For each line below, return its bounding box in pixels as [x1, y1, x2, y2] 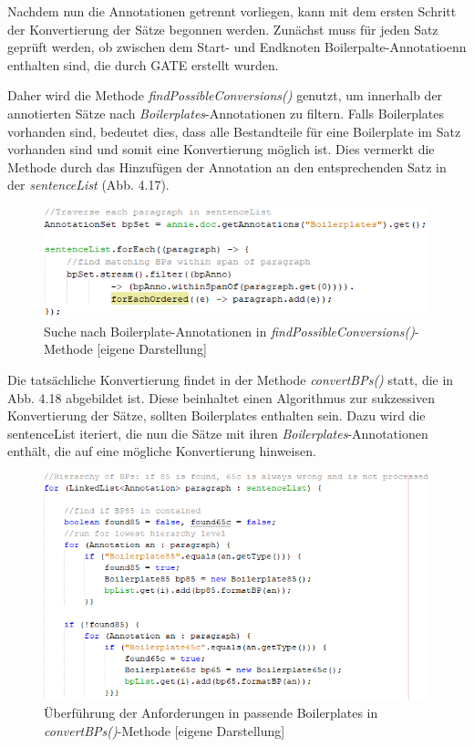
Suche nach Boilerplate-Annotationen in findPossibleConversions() [44, 321, 415, 340]
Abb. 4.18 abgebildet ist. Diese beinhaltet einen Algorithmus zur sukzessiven [7, 388, 435, 407]
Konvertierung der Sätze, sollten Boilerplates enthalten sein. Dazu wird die [7, 406, 426, 425]
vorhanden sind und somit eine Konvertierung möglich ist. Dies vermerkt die [7, 140, 435, 159]
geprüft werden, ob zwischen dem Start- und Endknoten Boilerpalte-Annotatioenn [7, 37, 467, 57]
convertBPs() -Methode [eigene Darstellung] [44, 721, 285, 740]
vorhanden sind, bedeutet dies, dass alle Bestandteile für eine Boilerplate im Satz [7, 121, 461, 140]
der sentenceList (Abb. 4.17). [7, 175, 170, 194]
